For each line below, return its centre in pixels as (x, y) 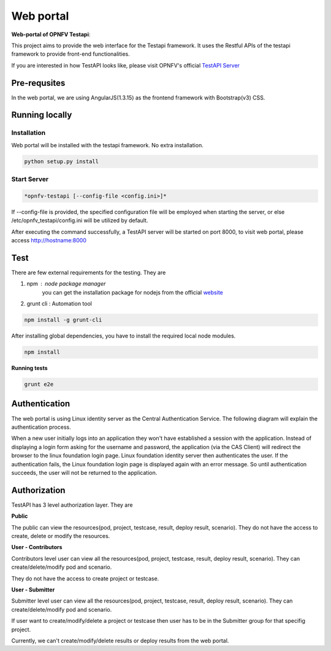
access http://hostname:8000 (49, 241)
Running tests (30, 368)
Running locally (42, 115)
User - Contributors (37, 547)
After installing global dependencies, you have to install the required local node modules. (124, 336)
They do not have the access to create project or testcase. (85, 578)
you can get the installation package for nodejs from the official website (132, 292)
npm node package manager (66, 284)
